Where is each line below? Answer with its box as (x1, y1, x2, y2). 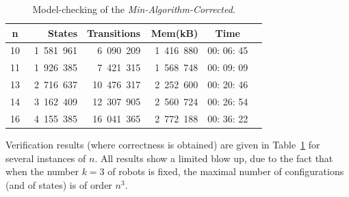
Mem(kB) (151, 25, 198, 40)
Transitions (87, 25, 141, 40)
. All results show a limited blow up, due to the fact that (94, 150, 333, 165)
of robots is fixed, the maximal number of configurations (107, 164, 344, 179)
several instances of (5, 150, 86, 165)
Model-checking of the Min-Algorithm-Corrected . (32, 2, 235, 16)
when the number (5, 164, 79, 179)
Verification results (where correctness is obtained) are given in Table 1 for (5, 137, 320, 151)
